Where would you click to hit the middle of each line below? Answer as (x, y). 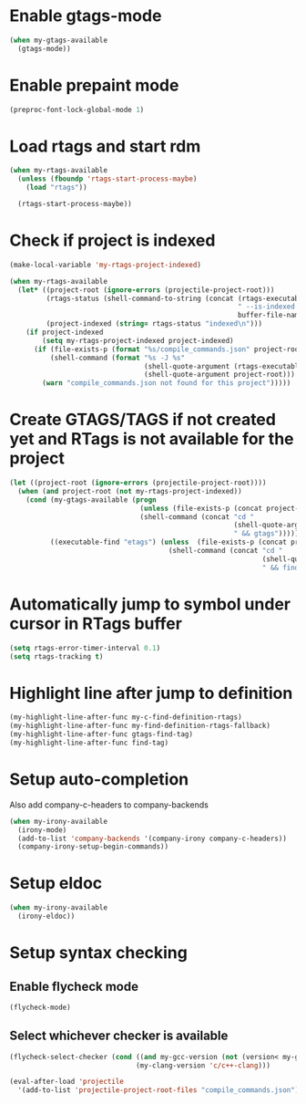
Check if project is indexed (112, 240)
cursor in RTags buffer (96, 624)
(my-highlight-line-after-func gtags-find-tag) (102, 734)
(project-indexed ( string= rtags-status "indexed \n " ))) (154, 324)
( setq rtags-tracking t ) (56, 656)
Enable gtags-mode (86, 16)
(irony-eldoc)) (46, 917)
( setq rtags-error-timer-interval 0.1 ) (85, 648)
